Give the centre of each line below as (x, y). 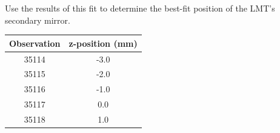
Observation (35, 43)
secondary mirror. (38, 20)
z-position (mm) (103, 43)
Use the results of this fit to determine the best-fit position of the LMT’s (140, 8)
